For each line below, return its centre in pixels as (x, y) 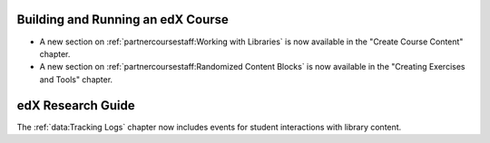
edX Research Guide (76, 105)
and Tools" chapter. (76, 79)
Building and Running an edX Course (122, 19)
